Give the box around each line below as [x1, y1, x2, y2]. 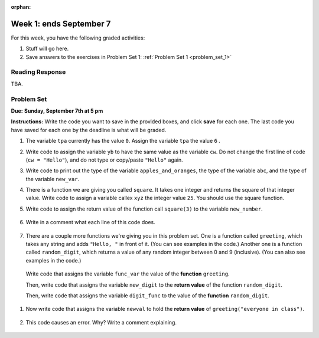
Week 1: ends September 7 [11, 18, 111, 29]
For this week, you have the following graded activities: [11, 34, 145, 41]
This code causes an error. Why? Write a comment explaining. [25, 319, 177, 326]
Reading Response [11, 68, 66, 76]
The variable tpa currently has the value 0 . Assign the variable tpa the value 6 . [25, 137, 221, 145]
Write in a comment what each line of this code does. [25, 219, 156, 226]
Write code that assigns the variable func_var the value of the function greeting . [25, 270, 230, 277]
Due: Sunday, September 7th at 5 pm [11, 107, 103, 114]
